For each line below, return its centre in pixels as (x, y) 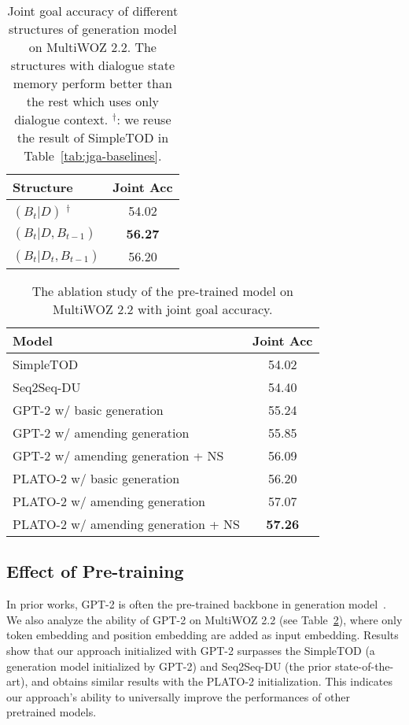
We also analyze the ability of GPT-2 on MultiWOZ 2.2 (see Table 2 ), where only (204, 619)
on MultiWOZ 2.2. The (92, 47)
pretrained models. (52, 712)
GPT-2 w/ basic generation (88, 410)
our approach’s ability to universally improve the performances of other (178, 696)
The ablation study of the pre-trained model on (162, 291)
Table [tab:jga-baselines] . (93, 155)
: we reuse (144, 119)
